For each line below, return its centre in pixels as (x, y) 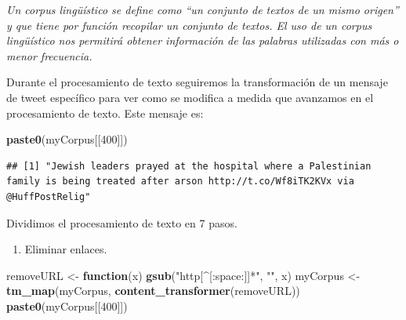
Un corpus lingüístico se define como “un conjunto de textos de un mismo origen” (203, 9)
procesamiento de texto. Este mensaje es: (105, 113)
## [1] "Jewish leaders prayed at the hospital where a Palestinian (189, 166)
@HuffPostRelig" (49, 196)
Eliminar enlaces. (66, 249)
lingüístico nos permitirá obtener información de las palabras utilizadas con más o (203, 40)
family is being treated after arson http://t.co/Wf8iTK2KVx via (180, 182)
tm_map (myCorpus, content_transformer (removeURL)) (153, 291)
